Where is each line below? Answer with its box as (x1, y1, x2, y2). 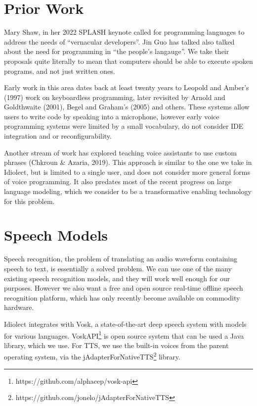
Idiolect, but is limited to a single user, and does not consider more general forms (4, 166, 251, 177)
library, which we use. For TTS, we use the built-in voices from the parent (4, 340, 229, 350)
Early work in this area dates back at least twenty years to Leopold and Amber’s (4, 82, 249, 93)
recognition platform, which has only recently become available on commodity (4, 292, 240, 303)
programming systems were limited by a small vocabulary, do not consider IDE (4, 121, 244, 131)
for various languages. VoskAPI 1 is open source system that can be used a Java (4, 329, 244, 341)
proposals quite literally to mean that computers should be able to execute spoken (4, 55, 253, 66)
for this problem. (4, 196, 55, 206)
